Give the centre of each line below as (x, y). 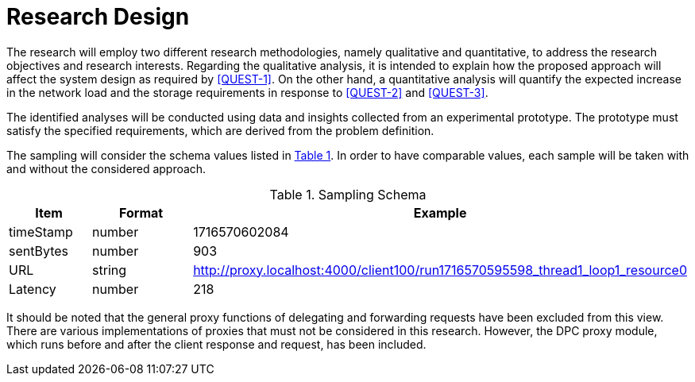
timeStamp (41, 232)
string (110, 270)
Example (440, 212)
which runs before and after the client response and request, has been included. (216, 344)
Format (141, 212)
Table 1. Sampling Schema (348, 194)
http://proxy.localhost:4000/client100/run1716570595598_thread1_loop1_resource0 (440, 270)
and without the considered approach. (106, 168)
